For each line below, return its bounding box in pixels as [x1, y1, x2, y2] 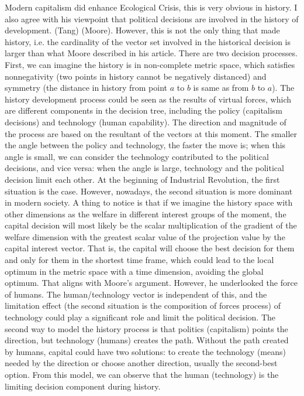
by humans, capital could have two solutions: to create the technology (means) [5, 345, 286, 357]
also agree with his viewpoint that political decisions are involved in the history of [5, 12, 299, 25]
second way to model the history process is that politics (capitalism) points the [5, 322, 288, 334]
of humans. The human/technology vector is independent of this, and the [5, 288, 267, 300]
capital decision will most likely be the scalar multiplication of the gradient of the [5, 219, 297, 231]
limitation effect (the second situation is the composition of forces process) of [5, 299, 281, 312]
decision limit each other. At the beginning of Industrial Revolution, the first [5, 173, 280, 185]
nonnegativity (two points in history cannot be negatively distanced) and [5, 70, 267, 82]
